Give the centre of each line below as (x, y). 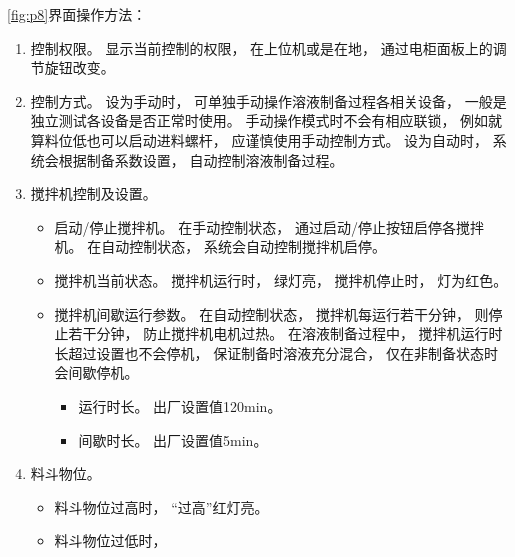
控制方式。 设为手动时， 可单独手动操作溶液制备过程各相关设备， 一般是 (268, 100)
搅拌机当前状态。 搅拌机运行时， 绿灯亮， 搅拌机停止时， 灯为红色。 (281, 279)
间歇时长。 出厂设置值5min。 (173, 439)
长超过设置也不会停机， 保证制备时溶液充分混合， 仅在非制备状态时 (276, 352)
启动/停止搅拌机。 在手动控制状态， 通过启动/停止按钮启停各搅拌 (269, 226)
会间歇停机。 (96, 372)
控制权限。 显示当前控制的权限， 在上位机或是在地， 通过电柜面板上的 (261, 47)
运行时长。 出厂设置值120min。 (180, 405)
